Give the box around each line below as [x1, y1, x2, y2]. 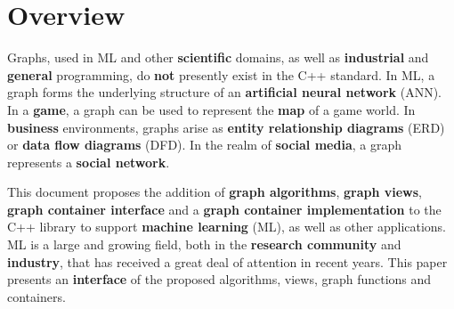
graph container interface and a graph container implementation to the [7, 199, 442, 218]
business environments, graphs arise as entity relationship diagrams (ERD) [7, 118, 445, 136]
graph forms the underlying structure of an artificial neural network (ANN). [7, 83, 442, 102]
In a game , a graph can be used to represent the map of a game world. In [7, 100, 416, 118]
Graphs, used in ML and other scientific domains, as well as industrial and [7, 48, 429, 67]
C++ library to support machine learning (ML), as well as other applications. [7, 217, 447, 236]
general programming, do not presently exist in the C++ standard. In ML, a [7, 65, 435, 84]
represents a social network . [7, 152, 170, 171]
